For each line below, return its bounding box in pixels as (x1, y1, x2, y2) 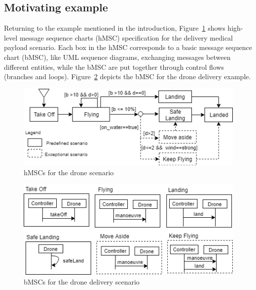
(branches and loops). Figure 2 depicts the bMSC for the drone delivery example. (4, 71, 251, 82)
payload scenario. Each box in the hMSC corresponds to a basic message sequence (4, 42, 252, 52)
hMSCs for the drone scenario (24, 167, 114, 177)
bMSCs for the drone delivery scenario (24, 276, 140, 287)
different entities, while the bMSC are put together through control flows (4, 61, 224, 72)
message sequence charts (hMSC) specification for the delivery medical (19, 32, 233, 43)
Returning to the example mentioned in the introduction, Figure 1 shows (4, 23, 225, 33)
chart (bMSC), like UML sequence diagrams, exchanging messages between (4, 51, 231, 62)
